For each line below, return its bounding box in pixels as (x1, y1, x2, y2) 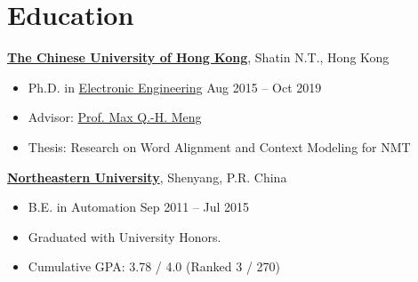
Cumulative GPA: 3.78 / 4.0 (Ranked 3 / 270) (28, 257, 281, 276)
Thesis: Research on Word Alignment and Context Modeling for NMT (28, 137, 411, 156)
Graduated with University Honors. (28, 227, 221, 246)
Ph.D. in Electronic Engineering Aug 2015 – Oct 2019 (28, 77, 322, 96)
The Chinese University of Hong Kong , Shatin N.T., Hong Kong (7, 48, 390, 67)
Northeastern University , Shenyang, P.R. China (7, 167, 287, 186)
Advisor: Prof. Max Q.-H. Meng (28, 108, 202, 126)
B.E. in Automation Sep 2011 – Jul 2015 (28, 197, 250, 216)
